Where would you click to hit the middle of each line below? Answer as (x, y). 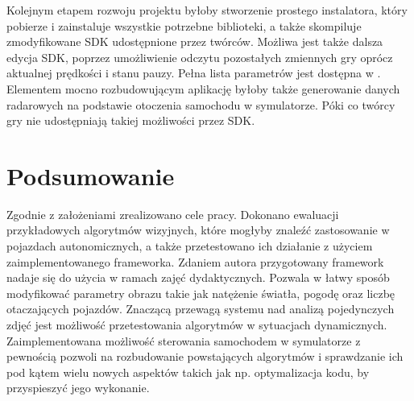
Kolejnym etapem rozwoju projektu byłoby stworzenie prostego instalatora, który (207, 10)
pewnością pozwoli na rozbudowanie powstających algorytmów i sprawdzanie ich (205, 356)
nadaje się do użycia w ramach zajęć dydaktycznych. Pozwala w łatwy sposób (198, 277)
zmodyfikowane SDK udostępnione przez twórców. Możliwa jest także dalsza (195, 41)
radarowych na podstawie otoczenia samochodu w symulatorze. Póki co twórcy (201, 104)
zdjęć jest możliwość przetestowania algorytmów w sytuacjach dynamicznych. (197, 325)
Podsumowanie (91, 175)
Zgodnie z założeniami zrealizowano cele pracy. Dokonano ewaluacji (173, 214)
